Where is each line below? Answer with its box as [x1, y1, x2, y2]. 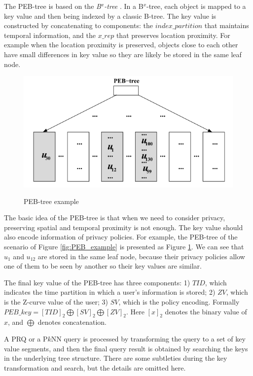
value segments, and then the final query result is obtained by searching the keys [4, 343, 248, 353]
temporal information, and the [4, 30, 96, 40]
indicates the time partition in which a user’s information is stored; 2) [4, 287, 216, 297]
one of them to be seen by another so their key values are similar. [4, 261, 202, 271]
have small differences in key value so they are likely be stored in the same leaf [4, 49, 242, 59]
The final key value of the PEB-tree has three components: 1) [4, 277, 190, 287]
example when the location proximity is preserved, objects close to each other [4, 39, 238, 50]
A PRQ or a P [4, 333, 48, 343]
